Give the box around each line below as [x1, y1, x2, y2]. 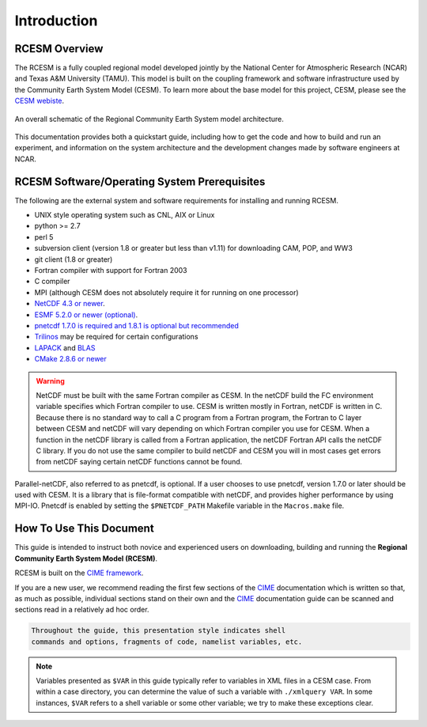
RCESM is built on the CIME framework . [14, 568, 144, 577]
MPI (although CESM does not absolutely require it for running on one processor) [34, 287, 300, 297]
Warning [36, 376, 65, 385]
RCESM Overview [14, 42, 104, 55]
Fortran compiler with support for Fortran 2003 [34, 266, 187, 275]
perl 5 [34, 232, 54, 241]
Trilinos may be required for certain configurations [34, 332, 198, 342]
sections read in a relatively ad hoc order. [14, 605, 149, 615]
